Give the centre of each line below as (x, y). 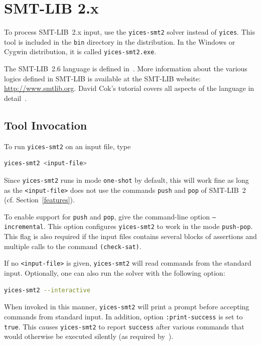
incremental (24, 227)
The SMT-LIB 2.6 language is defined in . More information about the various (126, 69)
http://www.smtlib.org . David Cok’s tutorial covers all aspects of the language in (129, 88)
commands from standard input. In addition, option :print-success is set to (123, 316)
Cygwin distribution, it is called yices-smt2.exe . (80, 51)
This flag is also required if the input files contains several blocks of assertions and (130, 236)
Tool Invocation (46, 125)
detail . (16, 98)
